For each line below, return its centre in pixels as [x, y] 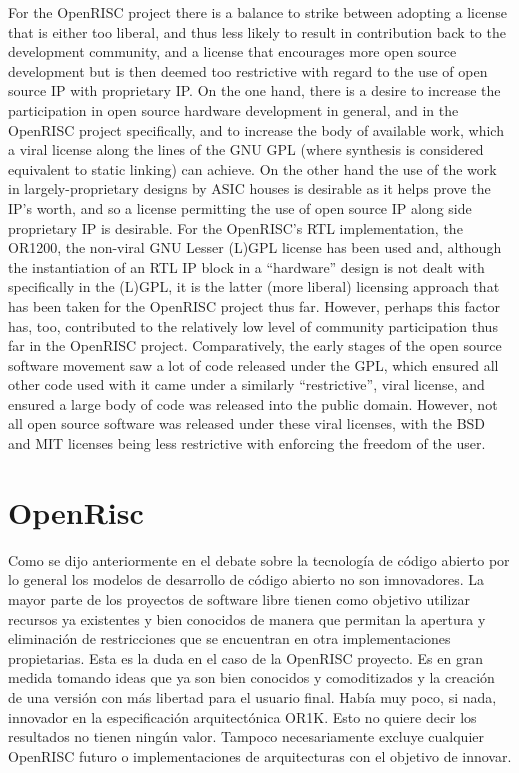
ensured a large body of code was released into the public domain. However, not [253, 403]
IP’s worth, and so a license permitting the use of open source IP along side [240, 207]
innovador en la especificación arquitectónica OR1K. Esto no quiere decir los [242, 716]
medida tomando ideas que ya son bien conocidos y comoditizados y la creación [251, 677]
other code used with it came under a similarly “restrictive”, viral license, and [246, 384]
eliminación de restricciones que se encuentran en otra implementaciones [229, 638]
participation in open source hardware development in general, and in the [233, 109]
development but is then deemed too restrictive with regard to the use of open [248, 70]
